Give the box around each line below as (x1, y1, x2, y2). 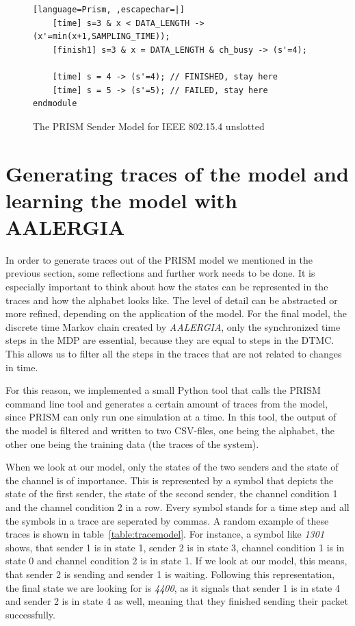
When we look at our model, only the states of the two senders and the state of (5, 460, 339, 474)
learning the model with (5, 186, 237, 214)
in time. (5, 360, 38, 374)
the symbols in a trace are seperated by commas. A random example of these (5, 513, 329, 527)
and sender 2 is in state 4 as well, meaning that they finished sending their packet (5, 594, 349, 608)
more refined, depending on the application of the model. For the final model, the (5, 306, 347, 321)
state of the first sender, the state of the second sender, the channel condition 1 (5, 486, 338, 501)
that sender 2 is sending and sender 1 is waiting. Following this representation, (5, 566, 335, 581)
